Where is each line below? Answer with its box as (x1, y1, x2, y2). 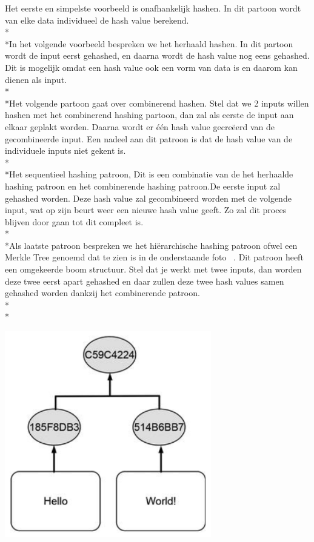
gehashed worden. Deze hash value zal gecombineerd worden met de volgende (5, 191, 292, 204)
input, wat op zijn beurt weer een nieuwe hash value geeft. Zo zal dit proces (5, 203, 287, 216)
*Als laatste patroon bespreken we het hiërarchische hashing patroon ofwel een (5, 239, 298, 251)
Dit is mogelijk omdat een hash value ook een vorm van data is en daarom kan (5, 61, 298, 73)
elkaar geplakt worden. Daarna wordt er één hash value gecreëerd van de (5, 120, 275, 133)
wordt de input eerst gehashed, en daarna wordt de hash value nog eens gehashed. (5, 49, 310, 62)
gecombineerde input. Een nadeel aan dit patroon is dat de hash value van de (5, 132, 293, 145)
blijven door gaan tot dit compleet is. (5, 215, 144, 228)
